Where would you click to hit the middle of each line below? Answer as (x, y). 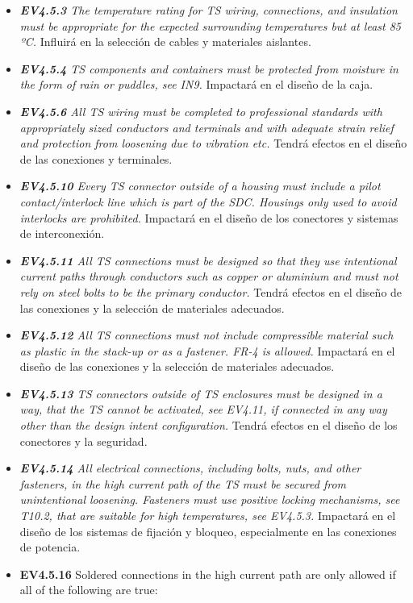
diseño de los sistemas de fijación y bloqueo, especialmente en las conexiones (208, 531)
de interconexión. (62, 233)
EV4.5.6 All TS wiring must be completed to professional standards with (201, 111)
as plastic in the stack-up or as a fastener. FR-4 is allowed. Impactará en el (207, 350)
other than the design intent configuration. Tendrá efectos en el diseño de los (209, 425)
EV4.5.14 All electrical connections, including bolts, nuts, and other (190, 468)
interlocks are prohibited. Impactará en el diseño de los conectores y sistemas (209, 217)
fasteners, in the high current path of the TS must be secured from (183, 483)
